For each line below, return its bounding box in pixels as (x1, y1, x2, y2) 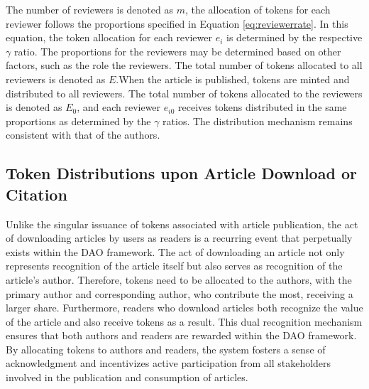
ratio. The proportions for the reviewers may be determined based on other (13, 43, 341, 58)
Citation (6, 183, 67, 205)
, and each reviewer (77, 100, 161, 114)
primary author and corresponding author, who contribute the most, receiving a (6, 286, 353, 301)
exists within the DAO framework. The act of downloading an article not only (6, 244, 345, 259)
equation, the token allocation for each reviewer (6, 30, 213, 45)
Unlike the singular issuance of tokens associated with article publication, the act (6, 216, 358, 231)
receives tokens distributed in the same (178, 100, 347, 114)
